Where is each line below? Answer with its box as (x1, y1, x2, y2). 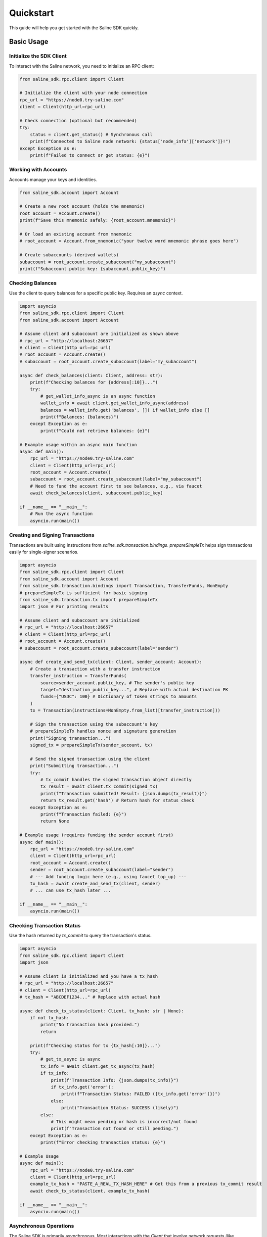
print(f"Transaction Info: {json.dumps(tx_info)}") (50, 1077, 179, 1083)
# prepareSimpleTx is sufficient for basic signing (19, 590, 148, 596)
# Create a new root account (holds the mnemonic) (19, 203, 145, 209)
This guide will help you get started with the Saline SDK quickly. (9, 25, 139, 31)
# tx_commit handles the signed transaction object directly (40, 777, 192, 783)
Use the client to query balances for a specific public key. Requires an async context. (9, 290, 183, 296)
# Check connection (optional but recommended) (19, 118, 137, 124)
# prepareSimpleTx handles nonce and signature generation (30, 728, 177, 734)
